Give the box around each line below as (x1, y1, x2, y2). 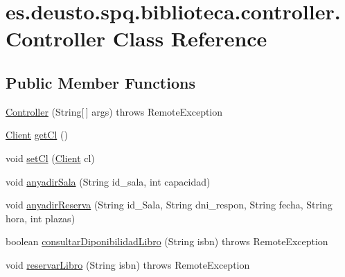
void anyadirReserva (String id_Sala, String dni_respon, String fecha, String (6, 197, 333, 212)
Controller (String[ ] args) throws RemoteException (6, 104, 223, 118)
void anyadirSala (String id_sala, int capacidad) (6, 174, 211, 188)
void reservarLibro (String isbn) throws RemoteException (6, 257, 250, 271)
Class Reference (112, 24, 267, 53)
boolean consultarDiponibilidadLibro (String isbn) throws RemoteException (6, 234, 328, 249)
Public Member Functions (6, 71, 195, 93)
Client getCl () (6, 127, 68, 142)
